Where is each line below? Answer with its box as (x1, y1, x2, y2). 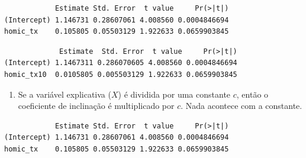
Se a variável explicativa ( (18, 88, 111, 100)
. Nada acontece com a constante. (181, 99, 302, 112)
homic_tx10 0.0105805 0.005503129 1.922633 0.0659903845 (4, 70, 237, 79)
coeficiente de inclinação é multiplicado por (18, 99, 175, 112)
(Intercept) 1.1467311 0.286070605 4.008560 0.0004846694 (4, 59, 237, 67)
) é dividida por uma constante (118, 88, 231, 100)
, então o (236, 88, 269, 100)
